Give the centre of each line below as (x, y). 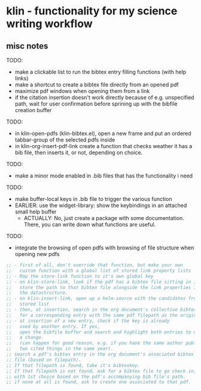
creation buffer (33, 110)
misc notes (27, 46)
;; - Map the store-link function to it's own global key (80, 276)
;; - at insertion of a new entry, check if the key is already (88, 321)
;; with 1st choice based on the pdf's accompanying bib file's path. (96, 377)
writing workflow (49, 24)
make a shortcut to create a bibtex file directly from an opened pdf (97, 85)
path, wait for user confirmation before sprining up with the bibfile (96, 104)
